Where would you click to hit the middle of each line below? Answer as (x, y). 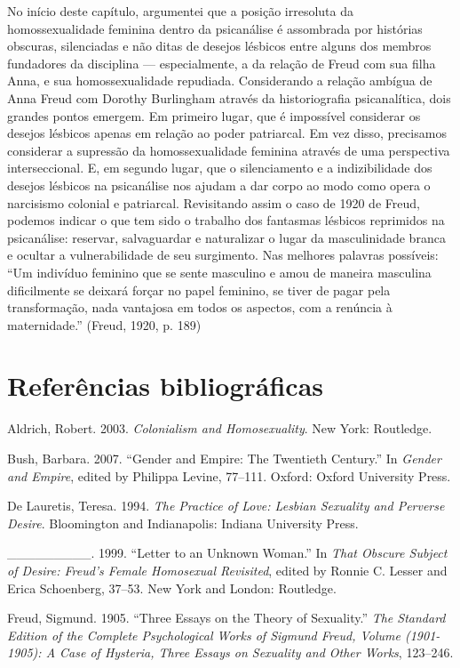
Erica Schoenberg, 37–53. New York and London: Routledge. (172, 588)
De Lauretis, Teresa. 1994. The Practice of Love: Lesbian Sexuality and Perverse (226, 506)
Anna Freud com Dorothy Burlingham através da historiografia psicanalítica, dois (229, 97)
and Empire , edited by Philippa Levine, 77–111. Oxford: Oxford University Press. (229, 475)
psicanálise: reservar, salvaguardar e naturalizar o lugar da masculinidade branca (226, 237)
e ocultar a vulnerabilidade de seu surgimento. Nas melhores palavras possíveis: (223, 255)
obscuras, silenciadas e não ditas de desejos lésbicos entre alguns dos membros (219, 46)
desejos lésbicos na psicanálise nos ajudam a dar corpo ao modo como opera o (219, 185)
